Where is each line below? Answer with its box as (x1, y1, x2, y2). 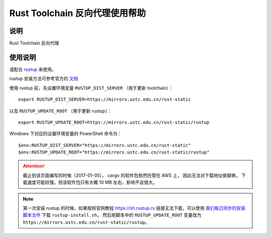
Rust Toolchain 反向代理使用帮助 (9, 8, 146, 19)
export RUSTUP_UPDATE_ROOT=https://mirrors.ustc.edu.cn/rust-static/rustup (18, 119, 210, 125)
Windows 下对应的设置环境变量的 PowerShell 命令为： (9, 131, 122, 137)
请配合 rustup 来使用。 (9, 66, 56, 72)
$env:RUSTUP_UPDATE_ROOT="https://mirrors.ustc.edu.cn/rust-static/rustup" (18, 149, 210, 155)
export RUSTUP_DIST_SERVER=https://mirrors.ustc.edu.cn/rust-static (18, 97, 191, 103)
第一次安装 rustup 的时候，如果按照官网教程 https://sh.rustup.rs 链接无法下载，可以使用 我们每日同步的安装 (23, 205, 246, 211)
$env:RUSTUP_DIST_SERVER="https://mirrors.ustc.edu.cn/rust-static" (18, 142, 191, 148)
